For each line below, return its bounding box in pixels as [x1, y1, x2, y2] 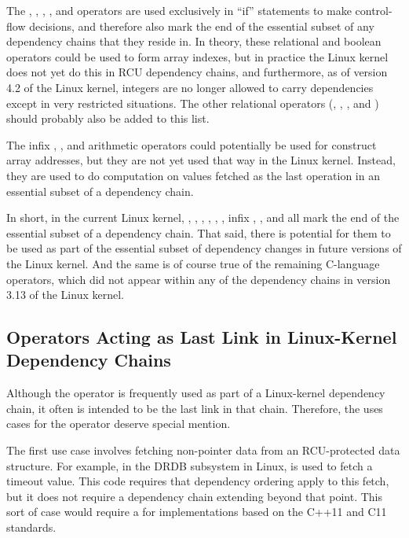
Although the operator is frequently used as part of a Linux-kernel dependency [6, 385, 385, 401]
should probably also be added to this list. [6, 110, 210, 127]
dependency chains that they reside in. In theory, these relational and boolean [6, 33, 382, 50]
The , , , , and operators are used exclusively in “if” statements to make [6, 2, 352, 18]
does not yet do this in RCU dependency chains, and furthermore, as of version [6, 64, 388, 80]
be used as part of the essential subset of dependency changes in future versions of [6, 240, 402, 256]
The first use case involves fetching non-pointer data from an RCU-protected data [6, 442, 400, 459]
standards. [6, 519, 57, 536]
